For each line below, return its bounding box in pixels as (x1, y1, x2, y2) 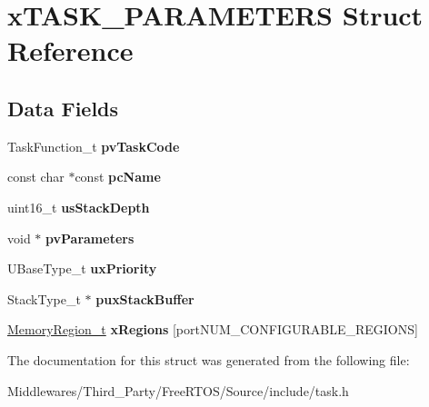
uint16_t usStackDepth (7, 197, 150, 216)
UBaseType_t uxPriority (7, 259, 157, 278)
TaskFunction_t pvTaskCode (7, 136, 180, 155)
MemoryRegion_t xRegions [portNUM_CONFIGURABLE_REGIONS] (7, 320, 418, 339)
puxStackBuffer (95, 289, 195, 308)
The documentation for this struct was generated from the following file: (7, 350, 410, 369)
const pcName (75, 167, 161, 186)
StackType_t (7, 289, 81, 308)
